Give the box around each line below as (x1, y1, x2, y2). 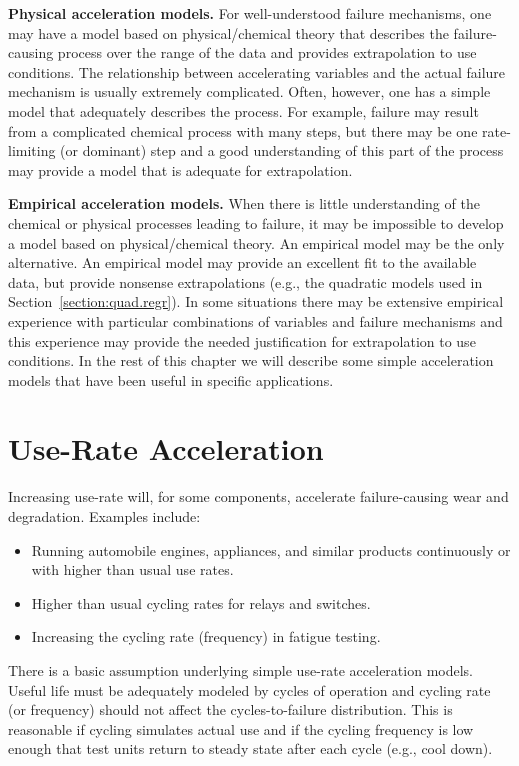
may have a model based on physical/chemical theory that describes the (8, 22, 449, 43)
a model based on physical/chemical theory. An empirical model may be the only (8, 232, 505, 253)
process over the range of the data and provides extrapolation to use (57, 42, 477, 63)
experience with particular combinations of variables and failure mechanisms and (8, 310, 503, 331)
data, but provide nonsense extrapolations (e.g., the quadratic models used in (8, 271, 483, 292)
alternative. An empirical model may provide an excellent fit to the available (8, 252, 477, 273)
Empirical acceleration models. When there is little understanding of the (8, 193, 480, 214)
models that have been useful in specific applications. (8, 369, 334, 390)
